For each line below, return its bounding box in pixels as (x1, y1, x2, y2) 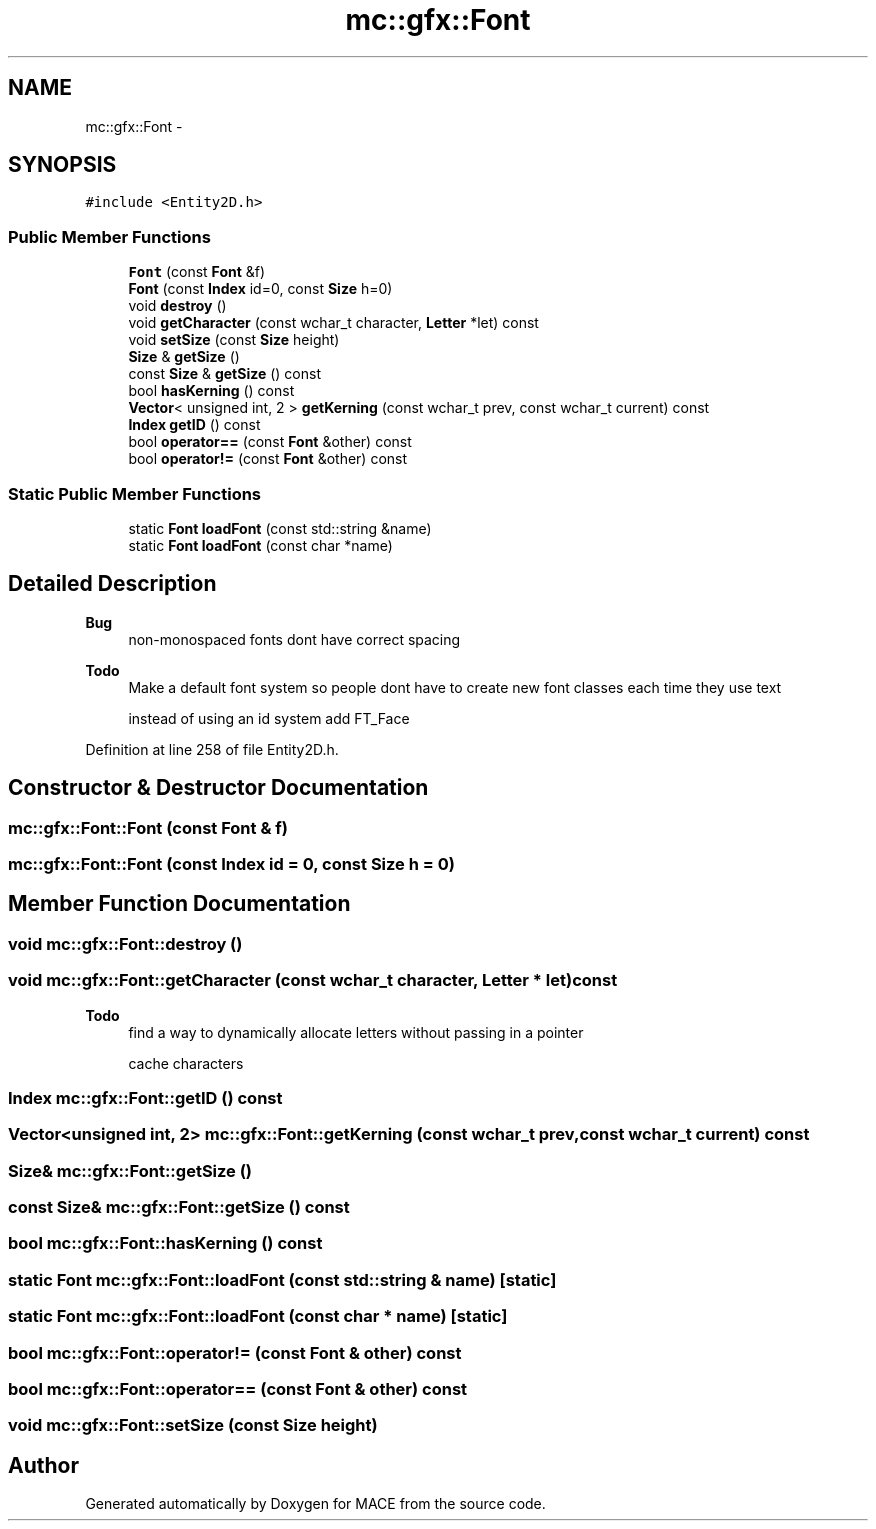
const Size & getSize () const (128, 365, 322, 383)
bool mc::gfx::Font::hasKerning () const (8, 1233, 323, 1254)
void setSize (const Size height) (128, 331, 340, 349)
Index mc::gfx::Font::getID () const (8, 1087, 283, 1108)
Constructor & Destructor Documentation (8, 775, 429, 801)
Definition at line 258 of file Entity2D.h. (85, 740, 339, 758)
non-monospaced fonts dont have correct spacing (128, 630, 461, 648)
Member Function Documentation (8, 891, 351, 917)
